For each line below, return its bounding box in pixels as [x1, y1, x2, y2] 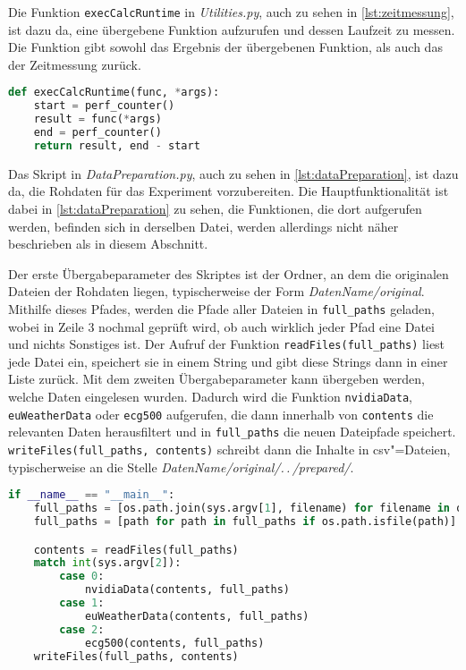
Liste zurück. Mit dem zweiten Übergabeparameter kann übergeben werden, [8, 369, 426, 388]
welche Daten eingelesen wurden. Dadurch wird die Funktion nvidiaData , [8, 387, 412, 406]
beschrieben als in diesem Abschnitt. [8, 234, 208, 253]
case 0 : [59, 570, 105, 583]
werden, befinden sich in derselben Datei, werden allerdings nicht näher [8, 216, 399, 235]
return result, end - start [33, 139, 200, 152]
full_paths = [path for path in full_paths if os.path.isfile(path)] [33, 515, 457, 529]
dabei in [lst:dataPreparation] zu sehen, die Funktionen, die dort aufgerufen [8, 199, 422, 217]
